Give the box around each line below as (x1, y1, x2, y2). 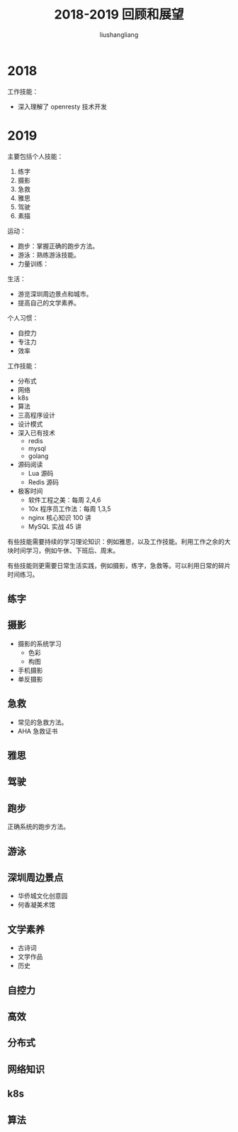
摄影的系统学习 (17, 639, 62, 648)
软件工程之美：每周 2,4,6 (28, 495, 101, 504)
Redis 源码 (28, 477, 59, 486)
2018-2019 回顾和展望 (54, 6, 184, 23)
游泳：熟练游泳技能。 (17, 250, 80, 259)
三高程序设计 (17, 410, 55, 419)
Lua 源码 (28, 469, 54, 477)
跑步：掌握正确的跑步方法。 (17, 241, 99, 250)
